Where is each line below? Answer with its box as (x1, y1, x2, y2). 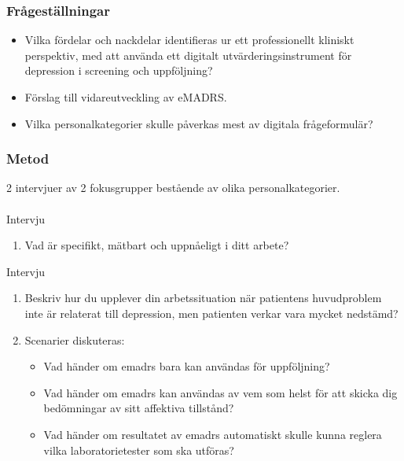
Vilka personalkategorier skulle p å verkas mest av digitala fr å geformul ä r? (24, 115, 373, 131)
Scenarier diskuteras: (24, 331, 125, 348)
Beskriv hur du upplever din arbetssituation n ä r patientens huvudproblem (24, 290, 382, 306)
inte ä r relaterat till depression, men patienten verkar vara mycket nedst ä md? (24, 304, 398, 321)
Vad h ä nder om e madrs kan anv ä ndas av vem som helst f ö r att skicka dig (43, 384, 398, 400)
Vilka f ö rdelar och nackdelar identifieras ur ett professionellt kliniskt (24, 31, 354, 48)
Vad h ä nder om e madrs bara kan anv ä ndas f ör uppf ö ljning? (43, 358, 330, 374)
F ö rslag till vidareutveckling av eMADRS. (24, 89, 227, 105)
